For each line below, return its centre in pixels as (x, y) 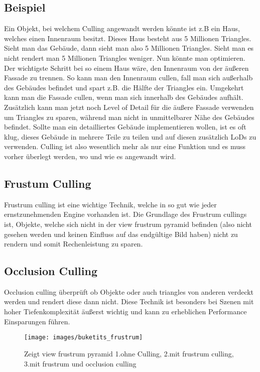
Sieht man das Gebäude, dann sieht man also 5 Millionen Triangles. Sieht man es (129, 48)
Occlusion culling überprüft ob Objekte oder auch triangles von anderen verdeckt (129, 291)
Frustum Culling (48, 183)
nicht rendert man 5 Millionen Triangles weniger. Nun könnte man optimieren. (125, 57)
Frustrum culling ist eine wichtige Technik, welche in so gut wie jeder (110, 204)
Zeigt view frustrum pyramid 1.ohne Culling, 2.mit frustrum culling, (129, 353)
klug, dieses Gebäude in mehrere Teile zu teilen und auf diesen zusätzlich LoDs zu (130, 136)
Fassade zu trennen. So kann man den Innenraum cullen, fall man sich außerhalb (128, 78)
